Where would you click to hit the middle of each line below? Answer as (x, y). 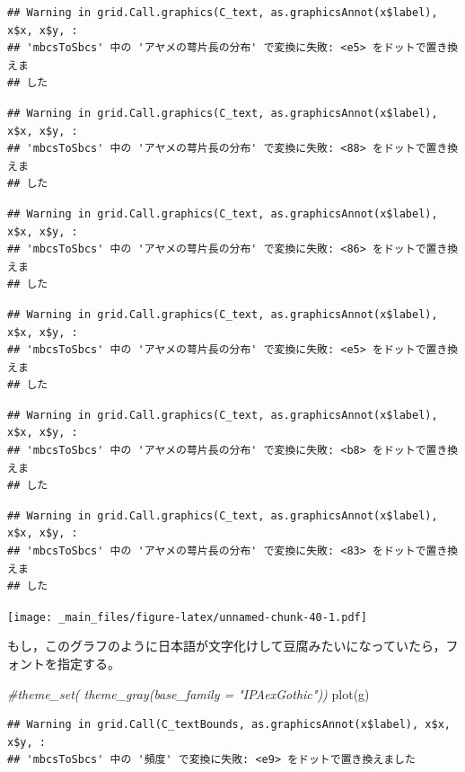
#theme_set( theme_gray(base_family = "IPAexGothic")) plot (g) (189, 693)
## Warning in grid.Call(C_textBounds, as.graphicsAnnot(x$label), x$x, (229, 725)
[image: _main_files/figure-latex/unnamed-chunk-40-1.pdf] (187, 617)
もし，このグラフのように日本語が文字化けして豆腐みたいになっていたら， (227, 646)
